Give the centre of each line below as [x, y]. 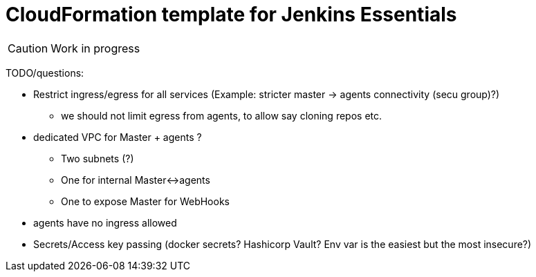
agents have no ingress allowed [105, 222]
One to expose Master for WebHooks [145, 201]
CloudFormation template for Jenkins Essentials [231, 15]
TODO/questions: [45, 73]
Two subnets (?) [98, 158]
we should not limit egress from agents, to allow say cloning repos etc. [222, 115]
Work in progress [95, 48]
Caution [28, 48]
